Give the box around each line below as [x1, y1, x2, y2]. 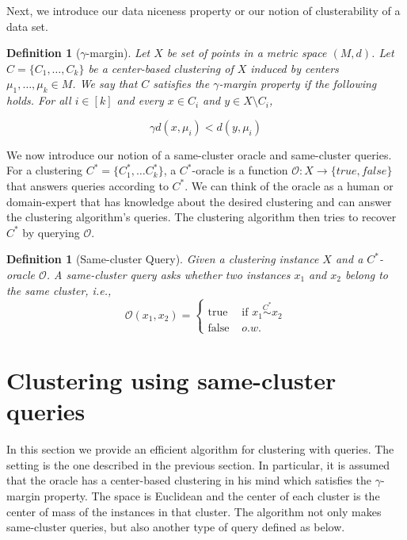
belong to [344, 266, 389, 282]
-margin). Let [86, 44, 150, 61]
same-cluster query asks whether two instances [66, 266, 291, 282]
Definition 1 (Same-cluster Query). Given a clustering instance [6, 251, 319, 267]
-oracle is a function [192, 162, 288, 178]
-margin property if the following [219, 75, 377, 92]
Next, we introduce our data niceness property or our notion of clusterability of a [6, 2, 401, 18]
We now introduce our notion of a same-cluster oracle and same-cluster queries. [6, 146, 392, 163]
